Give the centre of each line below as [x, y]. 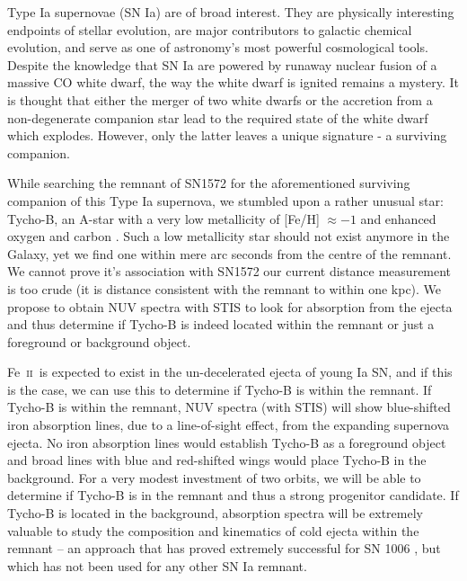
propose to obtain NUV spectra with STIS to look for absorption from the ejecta [230, 306]
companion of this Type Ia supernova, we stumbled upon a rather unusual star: [225, 200]
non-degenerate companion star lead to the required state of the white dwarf [218, 117]
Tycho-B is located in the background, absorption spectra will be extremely [215, 513]
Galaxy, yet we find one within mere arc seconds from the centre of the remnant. [229, 253]
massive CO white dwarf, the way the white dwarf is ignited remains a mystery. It [233, 82]
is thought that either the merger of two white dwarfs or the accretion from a [220, 99]
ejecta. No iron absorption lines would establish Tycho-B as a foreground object [227, 442]
